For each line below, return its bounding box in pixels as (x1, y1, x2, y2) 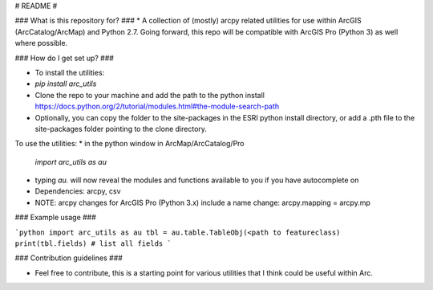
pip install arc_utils (34, 79, 97, 88)
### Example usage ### (14, 213, 96, 223)
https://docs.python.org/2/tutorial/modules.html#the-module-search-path (34, 101, 280, 112)
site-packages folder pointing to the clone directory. (34, 124, 208, 133)
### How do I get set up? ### (14, 53, 114, 63)
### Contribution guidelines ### (14, 253, 123, 263)
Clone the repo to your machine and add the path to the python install (34, 90, 265, 100)
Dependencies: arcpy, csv (34, 186, 121, 196)
